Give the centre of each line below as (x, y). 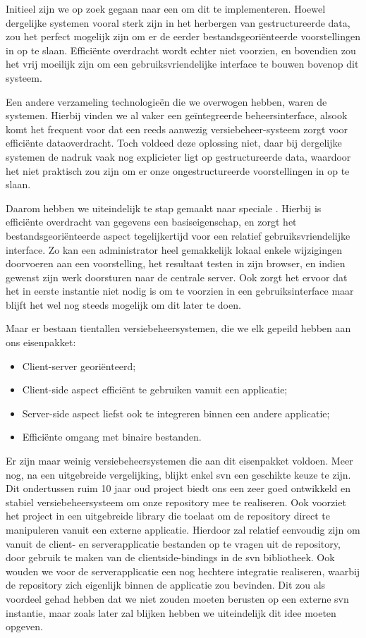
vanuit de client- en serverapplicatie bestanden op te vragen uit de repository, (173, 543)
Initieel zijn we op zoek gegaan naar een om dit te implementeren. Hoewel (166, 8)
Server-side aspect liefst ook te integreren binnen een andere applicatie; (176, 413)
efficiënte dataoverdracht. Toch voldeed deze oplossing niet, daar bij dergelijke (174, 143)
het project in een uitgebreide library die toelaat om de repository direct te (168, 516)
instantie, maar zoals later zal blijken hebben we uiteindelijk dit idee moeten (171, 612)
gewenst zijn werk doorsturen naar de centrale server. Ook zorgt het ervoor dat (177, 277)
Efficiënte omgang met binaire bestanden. (112, 437)
